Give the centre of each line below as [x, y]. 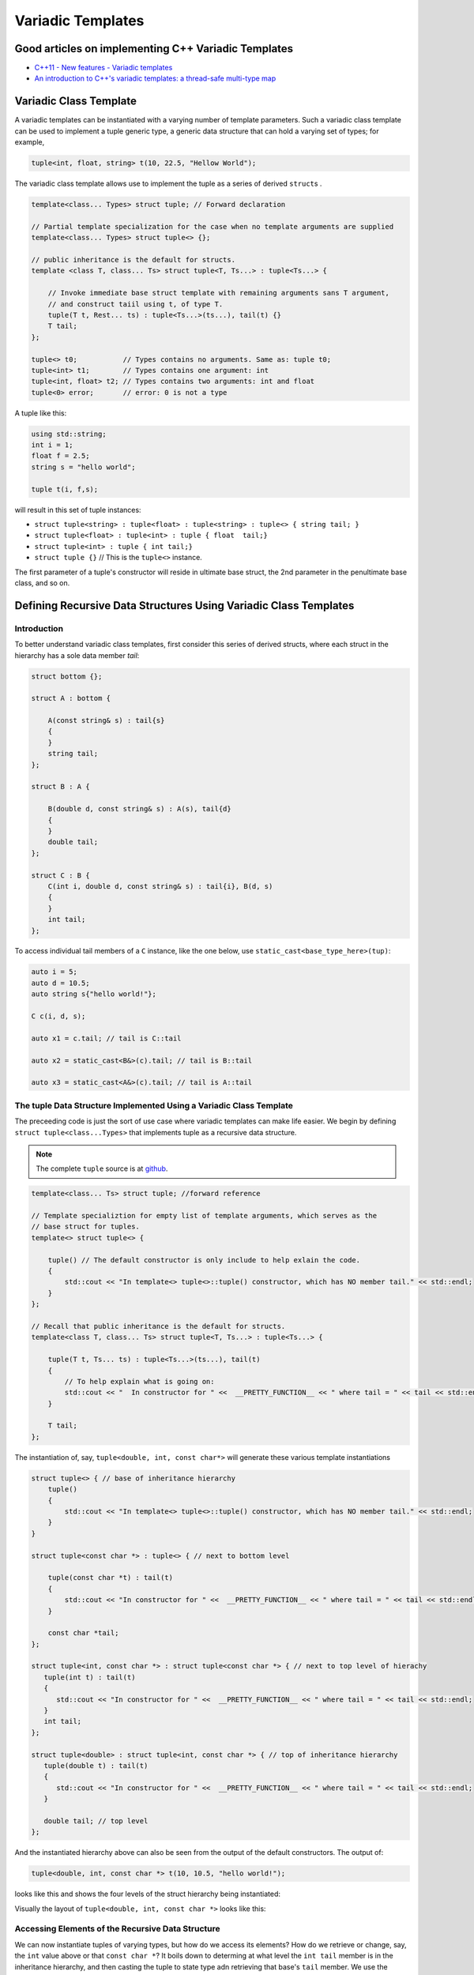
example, [30, 142]
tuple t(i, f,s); [65, 489]
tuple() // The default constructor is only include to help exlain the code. [204, 1260]
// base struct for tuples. [85, 1227]
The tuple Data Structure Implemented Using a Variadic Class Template [154, 1105]
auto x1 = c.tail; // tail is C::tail [106, 1038]
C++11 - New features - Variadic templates [103, 68]
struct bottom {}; [67, 676]
